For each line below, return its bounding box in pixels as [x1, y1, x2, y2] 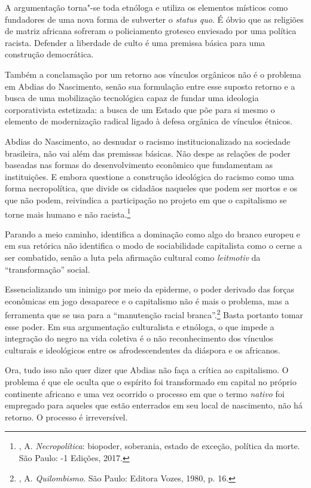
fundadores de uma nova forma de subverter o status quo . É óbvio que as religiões [5, 13, 304, 25]
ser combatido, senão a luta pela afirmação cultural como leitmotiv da [5, 251, 261, 263]
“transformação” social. [5, 263, 90, 275]
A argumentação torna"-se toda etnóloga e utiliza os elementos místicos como [5, 1, 288, 13]
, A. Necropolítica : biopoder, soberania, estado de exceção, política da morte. [19, 440, 300, 452]
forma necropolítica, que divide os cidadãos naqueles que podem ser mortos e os [5, 182, 298, 194]
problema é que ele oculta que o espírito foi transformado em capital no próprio [5, 375, 297, 388]
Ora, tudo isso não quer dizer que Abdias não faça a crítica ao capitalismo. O [5, 364, 289, 376]
